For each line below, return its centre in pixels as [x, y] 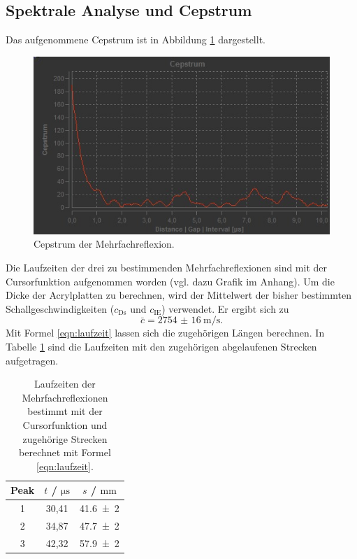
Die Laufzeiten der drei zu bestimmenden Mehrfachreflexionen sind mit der [167, 268]
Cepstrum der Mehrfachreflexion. [104, 244]
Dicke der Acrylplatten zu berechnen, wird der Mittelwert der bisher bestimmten [178, 295]
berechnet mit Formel [65, 452]
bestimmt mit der [65, 411]
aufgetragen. [32, 360]
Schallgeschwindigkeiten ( [60, 308]
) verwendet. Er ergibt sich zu [225, 308]
